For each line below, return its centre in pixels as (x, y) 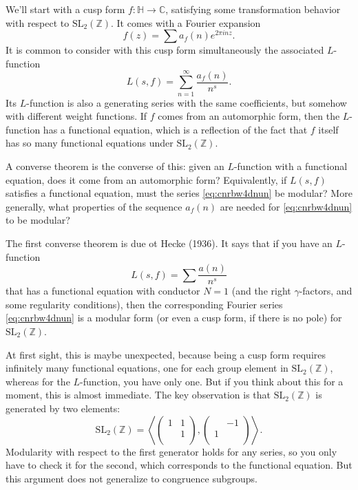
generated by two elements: (63, 408)
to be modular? (38, 220)
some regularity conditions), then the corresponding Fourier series (144, 304)
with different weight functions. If (76, 116)
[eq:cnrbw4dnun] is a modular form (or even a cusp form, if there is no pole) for (174, 318)
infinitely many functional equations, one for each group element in (147, 368)
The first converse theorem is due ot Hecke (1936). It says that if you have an (169, 243)
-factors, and (326, 291)
